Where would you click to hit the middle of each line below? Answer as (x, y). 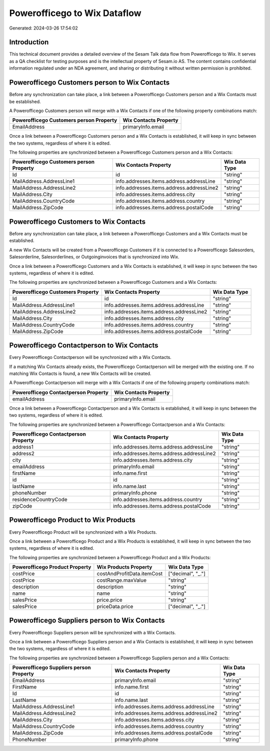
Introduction (29, 42)
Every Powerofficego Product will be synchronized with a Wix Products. (83, 532)
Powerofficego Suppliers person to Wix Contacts (87, 621)
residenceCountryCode (40, 499)
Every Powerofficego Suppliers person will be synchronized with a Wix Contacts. (92, 632)
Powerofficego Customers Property (55, 292)
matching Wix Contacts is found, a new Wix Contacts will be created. (80, 373)
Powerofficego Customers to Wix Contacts (77, 222)
